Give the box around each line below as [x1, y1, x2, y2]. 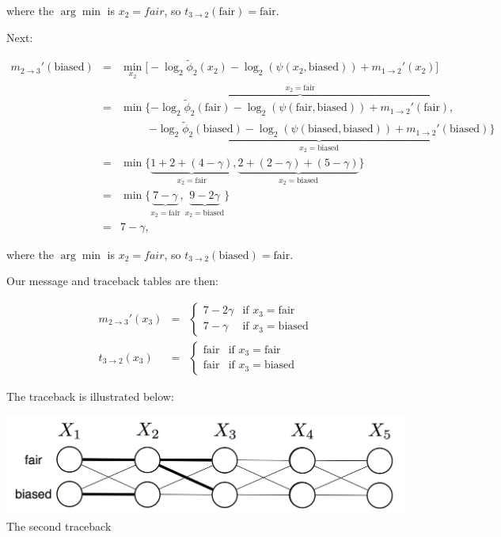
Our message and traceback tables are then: [6, 272, 218, 289]
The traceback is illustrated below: [6, 387, 174, 404]
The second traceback [6, 517, 112, 534]
